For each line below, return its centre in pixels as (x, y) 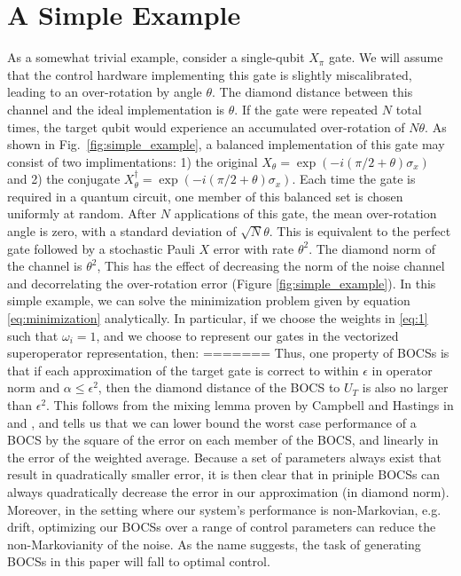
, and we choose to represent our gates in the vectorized (247, 335)
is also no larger (405, 387)
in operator (402, 370)
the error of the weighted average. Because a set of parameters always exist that (224, 457)
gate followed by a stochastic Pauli (101, 248)
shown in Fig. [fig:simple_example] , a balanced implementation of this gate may (226, 144)
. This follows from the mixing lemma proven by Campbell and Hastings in (250, 405)
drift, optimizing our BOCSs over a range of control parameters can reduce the (222, 527)
